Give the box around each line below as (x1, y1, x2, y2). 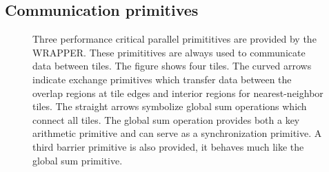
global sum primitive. (32, 153, 123, 167)
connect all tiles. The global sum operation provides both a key (32, 112, 300, 127)
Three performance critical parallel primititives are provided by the (32, 32, 317, 46)
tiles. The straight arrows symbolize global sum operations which (32, 99, 307, 114)
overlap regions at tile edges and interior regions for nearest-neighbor (32, 85, 323, 100)
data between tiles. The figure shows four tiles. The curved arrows (32, 58, 312, 73)
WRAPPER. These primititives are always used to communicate (32, 45, 306, 59)
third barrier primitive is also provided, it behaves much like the (32, 139, 304, 153)
